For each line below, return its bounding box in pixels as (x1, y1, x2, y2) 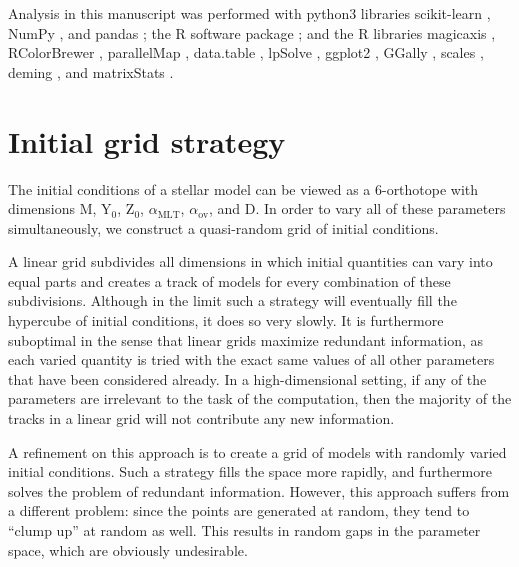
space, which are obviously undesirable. (8, 539, 248, 560)
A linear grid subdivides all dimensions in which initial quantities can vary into (8, 251, 493, 272)
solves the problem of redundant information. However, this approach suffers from (8, 480, 510, 501)
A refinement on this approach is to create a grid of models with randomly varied (8, 441, 507, 462)
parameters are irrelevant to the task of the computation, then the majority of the (8, 388, 512, 409)
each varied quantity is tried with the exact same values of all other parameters (8, 349, 495, 370)
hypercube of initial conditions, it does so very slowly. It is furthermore (8, 310, 444, 331)
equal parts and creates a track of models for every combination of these (8, 270, 451, 291)
